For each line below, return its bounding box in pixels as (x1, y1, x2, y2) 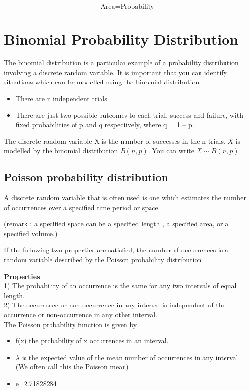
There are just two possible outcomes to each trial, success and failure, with (15, 110, 243, 120)
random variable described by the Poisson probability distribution (4, 254, 202, 265)
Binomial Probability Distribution (4, 29, 239, 49)
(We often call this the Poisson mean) (15, 362, 129, 372)
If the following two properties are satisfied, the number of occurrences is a (4, 245, 228, 255)
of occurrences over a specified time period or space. (4, 202, 160, 212)
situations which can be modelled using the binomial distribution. (4, 77, 201, 87)
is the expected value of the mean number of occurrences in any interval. (22, 352, 240, 362)
